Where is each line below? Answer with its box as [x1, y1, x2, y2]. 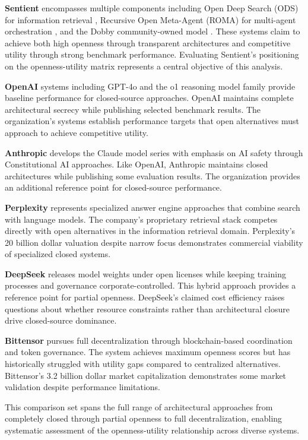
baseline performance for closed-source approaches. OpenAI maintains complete [5, 91, 294, 104]
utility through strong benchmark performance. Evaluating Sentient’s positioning [5, 48, 299, 61]
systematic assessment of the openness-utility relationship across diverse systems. [5, 424, 300, 436]
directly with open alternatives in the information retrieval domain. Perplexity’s [5, 224, 296, 237]
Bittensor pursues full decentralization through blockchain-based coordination [5, 334, 293, 346]
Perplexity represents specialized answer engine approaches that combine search [5, 201, 300, 213]
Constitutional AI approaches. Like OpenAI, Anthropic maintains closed [5, 158, 268, 170]
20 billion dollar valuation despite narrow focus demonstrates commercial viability [5, 236, 303, 248]
